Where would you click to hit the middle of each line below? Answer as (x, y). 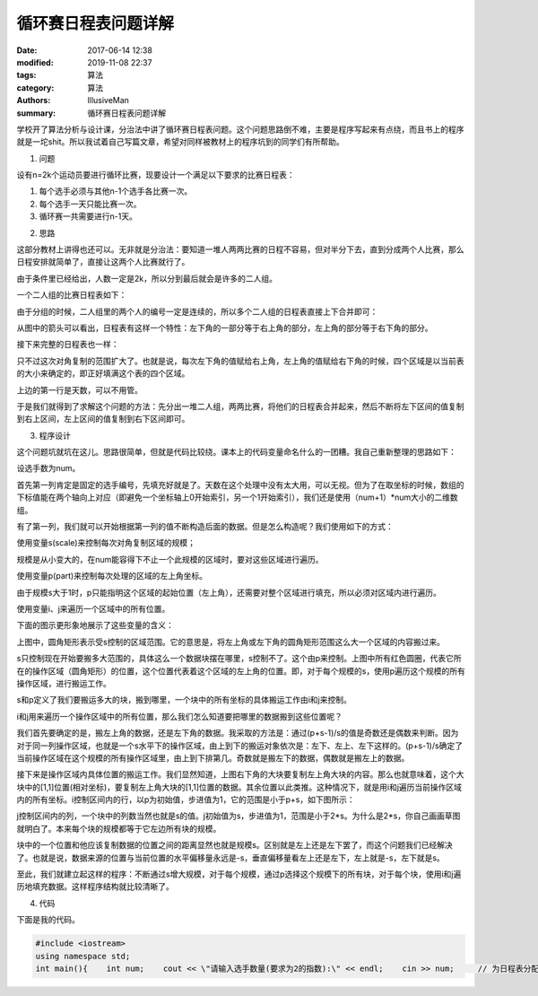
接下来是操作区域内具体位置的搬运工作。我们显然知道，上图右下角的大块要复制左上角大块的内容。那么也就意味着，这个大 (240, 774)
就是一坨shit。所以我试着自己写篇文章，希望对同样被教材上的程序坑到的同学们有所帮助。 (180, 142)
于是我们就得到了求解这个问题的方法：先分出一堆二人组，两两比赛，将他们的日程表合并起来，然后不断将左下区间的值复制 (240, 406)
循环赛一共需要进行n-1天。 (88, 216)
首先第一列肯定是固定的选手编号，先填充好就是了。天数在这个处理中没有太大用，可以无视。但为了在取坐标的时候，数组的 (240, 485)
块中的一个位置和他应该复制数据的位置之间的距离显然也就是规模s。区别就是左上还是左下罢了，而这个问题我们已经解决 (234, 845)
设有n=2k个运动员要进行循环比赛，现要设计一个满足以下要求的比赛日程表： (156, 175)
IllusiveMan (108, 100)
